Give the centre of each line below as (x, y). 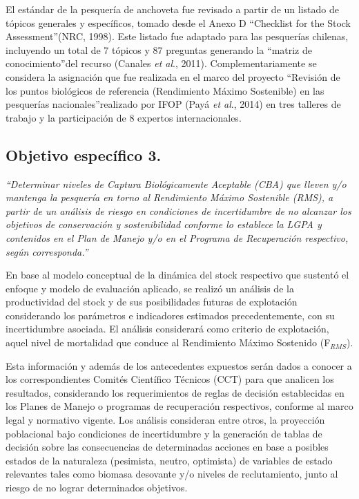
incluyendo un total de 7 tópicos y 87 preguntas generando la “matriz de (159, 49)
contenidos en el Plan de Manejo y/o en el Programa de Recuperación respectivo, (177, 237)
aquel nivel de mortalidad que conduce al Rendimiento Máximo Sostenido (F (168, 342)
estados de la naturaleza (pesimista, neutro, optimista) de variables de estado (169, 460)
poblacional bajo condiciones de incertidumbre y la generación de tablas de (164, 433)
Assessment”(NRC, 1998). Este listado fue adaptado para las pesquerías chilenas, (177, 36)
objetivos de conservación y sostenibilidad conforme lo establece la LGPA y (164, 224)
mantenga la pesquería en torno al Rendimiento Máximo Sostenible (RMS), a (169, 197)
